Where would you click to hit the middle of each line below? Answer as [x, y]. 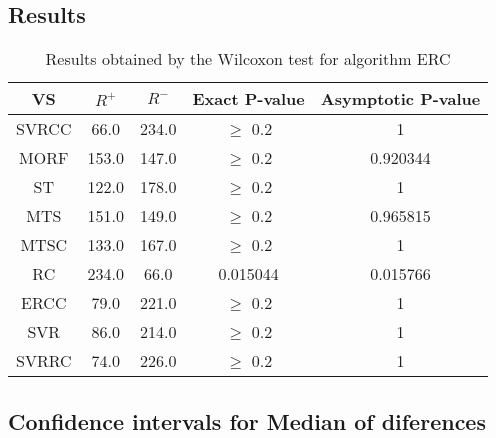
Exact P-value [248, 99]
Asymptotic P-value [400, 99]
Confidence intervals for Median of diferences [247, 420]
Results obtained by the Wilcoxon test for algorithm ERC [248, 59]
